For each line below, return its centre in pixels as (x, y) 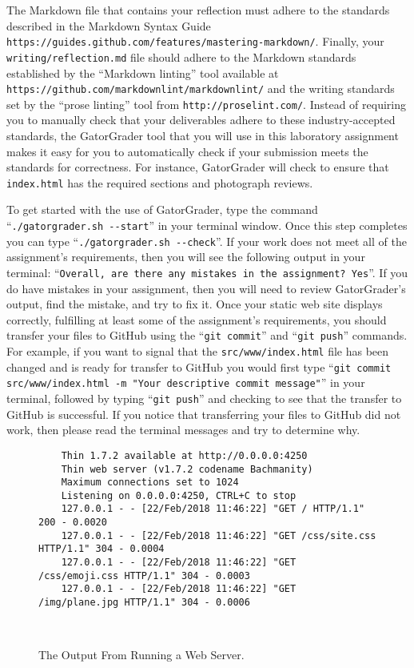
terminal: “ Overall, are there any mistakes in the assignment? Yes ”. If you (207, 272)
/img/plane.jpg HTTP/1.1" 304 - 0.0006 (144, 603)
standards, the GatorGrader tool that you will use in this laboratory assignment (203, 135)
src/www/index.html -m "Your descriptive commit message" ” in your (186, 382)
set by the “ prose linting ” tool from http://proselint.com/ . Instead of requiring (206, 104)
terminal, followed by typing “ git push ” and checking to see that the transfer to (204, 398)
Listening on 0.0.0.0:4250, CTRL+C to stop (179, 495)
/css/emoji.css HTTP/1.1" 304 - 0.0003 (144, 575)
